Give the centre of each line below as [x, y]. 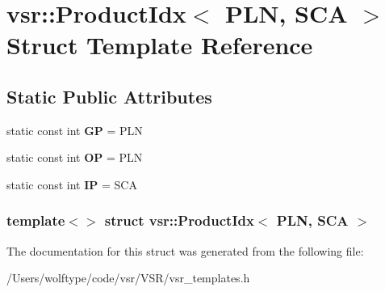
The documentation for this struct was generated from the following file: [185, 250]
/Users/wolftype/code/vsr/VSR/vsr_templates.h [128, 278]
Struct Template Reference [160, 45]
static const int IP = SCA [72, 184]
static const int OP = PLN [75, 157]
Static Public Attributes [109, 96]
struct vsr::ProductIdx [179, 220]
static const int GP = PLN [75, 130]
